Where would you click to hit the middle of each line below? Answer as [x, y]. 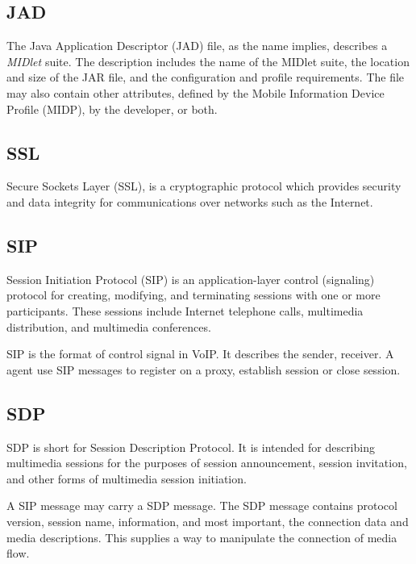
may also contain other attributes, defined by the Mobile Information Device [196, 92]
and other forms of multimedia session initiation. [127, 478]
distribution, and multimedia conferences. [109, 326]
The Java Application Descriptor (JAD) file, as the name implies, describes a [197, 46]
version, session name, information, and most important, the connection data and [208, 521]
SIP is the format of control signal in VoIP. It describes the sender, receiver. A [200, 354]
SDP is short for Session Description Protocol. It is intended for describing [191, 447]
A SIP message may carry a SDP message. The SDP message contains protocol [202, 506]
